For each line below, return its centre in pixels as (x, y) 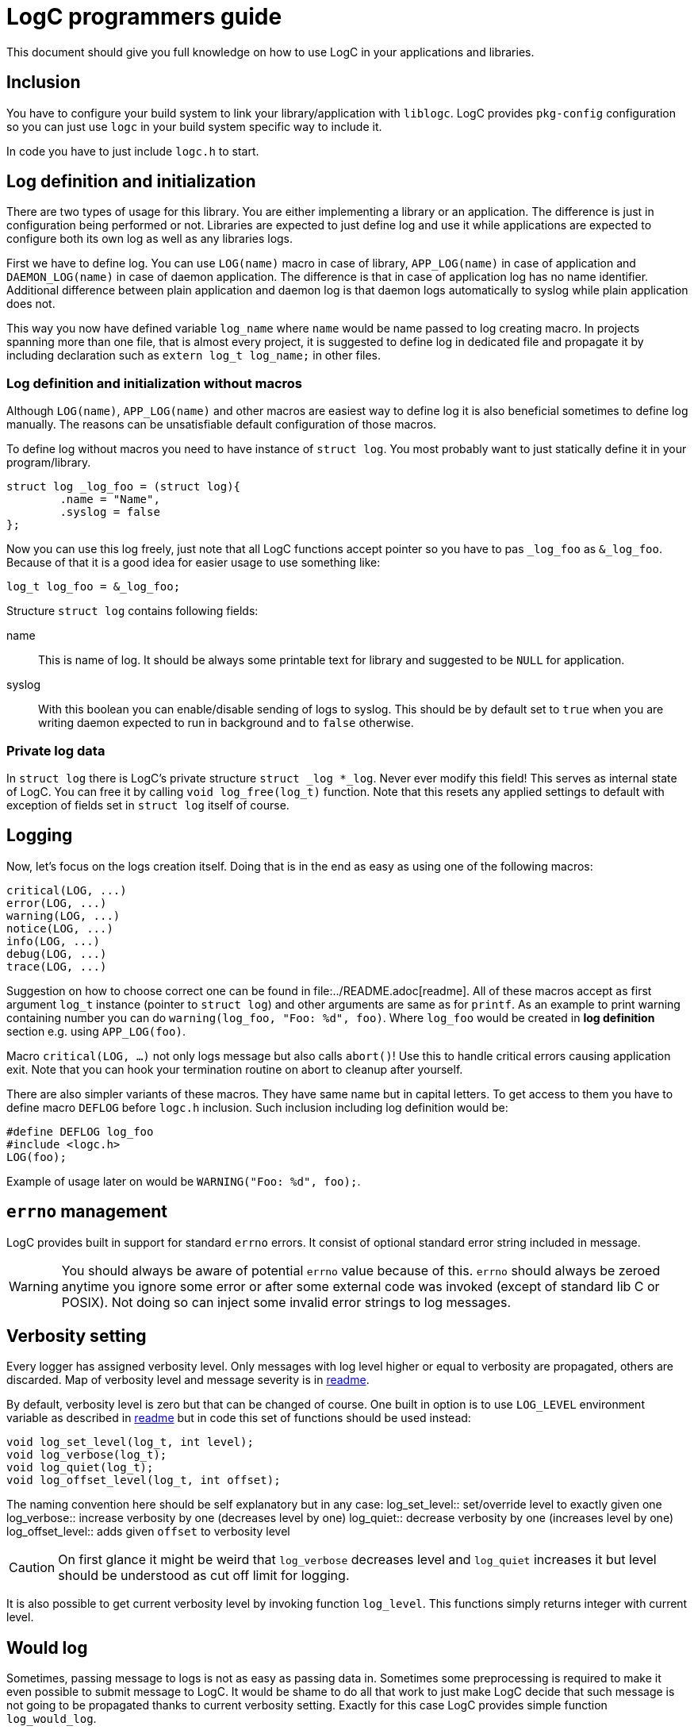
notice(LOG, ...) (60, 928)
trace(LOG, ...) (57, 966)
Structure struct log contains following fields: (132, 611)
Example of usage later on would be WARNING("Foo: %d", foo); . (184, 1181)
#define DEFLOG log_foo (80, 1131)
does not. (31, 304)
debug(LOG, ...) (57, 953)
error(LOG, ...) (57, 903)
